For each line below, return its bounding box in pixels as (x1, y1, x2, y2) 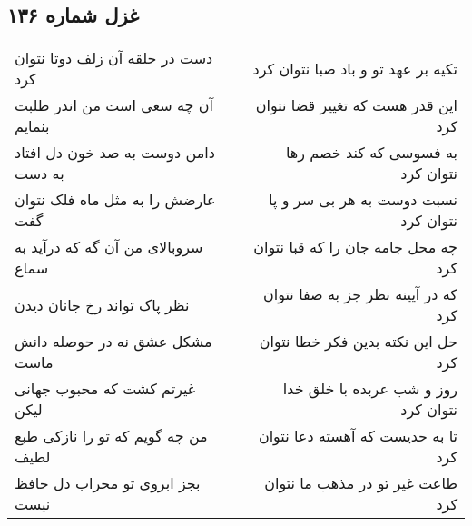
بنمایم (15, 115, 50, 137)
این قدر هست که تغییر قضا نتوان (255, 94, 457, 116)
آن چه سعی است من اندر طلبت (15, 94, 213, 116)
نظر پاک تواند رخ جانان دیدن (15, 293, 190, 315)
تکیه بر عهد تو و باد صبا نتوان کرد (252, 57, 457, 79)
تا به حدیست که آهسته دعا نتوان (258, 425, 457, 447)
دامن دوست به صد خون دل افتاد (15, 142, 215, 164)
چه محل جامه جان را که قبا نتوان (253, 236, 457, 258)
